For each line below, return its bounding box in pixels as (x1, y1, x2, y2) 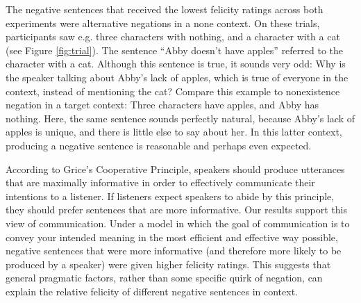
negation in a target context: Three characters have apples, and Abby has (6, 97, 319, 112)
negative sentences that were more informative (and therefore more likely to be (6, 243, 342, 258)
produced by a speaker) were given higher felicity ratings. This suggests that (6, 256, 331, 271)
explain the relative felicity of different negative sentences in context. (6, 284, 298, 298)
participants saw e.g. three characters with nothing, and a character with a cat (6, 29, 340, 44)
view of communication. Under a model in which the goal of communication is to (6, 215, 350, 230)
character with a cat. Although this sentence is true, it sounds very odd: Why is (6, 56, 346, 71)
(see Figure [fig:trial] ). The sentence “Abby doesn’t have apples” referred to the (6, 42, 344, 57)
